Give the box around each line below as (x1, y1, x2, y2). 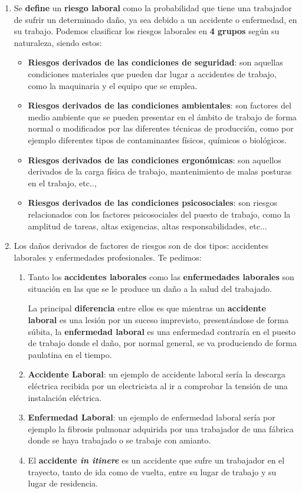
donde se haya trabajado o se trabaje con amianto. (28, 434, 211, 446)
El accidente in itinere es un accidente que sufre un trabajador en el (28, 454, 285, 466)
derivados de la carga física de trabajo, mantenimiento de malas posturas (28, 165, 292, 178)
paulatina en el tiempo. (28, 348, 112, 360)
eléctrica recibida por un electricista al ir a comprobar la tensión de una (28, 380, 288, 392)
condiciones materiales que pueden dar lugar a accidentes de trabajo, (28, 67, 277, 80)
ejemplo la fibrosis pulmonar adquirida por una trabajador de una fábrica (28, 422, 294, 435)
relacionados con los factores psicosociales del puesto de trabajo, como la (28, 208, 291, 220)
